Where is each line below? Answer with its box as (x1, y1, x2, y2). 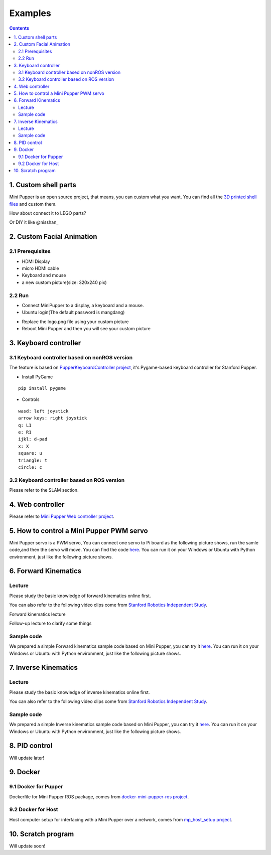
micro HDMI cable (22, 265, 59, 271)
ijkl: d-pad (18, 437, 48, 442)
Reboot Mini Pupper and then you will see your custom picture (22, 326, 151, 332)
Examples (9, 8, 51, 19)
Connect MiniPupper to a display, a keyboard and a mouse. (22, 302, 144, 308)
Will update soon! (9, 843, 46, 849)
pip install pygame (18, 385, 66, 391)
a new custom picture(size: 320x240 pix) (22, 279, 107, 286)
